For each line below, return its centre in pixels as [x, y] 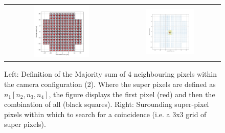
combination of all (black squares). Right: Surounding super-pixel [107, 104]
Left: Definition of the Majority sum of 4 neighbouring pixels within [111, 74]
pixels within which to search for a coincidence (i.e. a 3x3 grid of [105, 114]
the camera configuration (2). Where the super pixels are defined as [110, 84]
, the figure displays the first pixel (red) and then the [132, 94]
